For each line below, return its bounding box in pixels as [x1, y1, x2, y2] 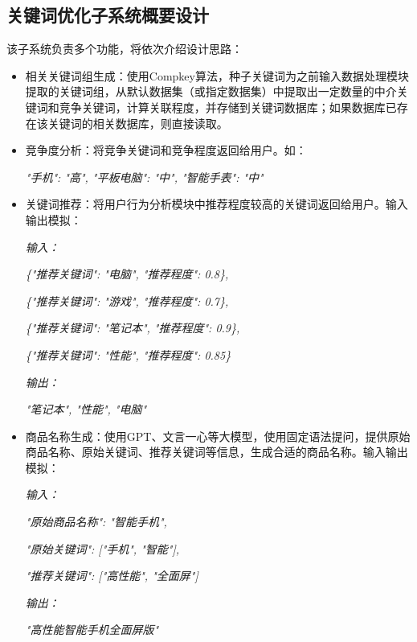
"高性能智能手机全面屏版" [25, 621, 159, 638]
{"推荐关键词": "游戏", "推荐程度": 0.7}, [25, 292, 229, 309]
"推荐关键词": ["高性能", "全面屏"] [25, 567, 198, 584]
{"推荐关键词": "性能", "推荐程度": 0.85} [25, 346, 231, 363]
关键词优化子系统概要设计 [6, 2, 209, 27]
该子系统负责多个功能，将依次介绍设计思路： [6, 40, 243, 57]
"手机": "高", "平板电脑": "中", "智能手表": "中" [25, 168, 264, 185]
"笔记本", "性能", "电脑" [25, 401, 147, 418]
